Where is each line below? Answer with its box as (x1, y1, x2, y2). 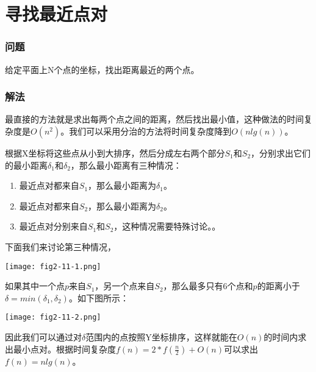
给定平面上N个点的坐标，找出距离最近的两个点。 (5, 63, 199, 75)
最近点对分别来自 (19, 220, 88, 233)
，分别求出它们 (251, 147, 311, 159)
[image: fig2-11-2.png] (5, 313, 101, 322)
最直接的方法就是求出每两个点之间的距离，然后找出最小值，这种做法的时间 (5, 113, 304, 125)
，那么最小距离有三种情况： (70, 158, 182, 171)
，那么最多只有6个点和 (163, 279, 253, 292)
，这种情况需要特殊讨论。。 (113, 220, 221, 233)
